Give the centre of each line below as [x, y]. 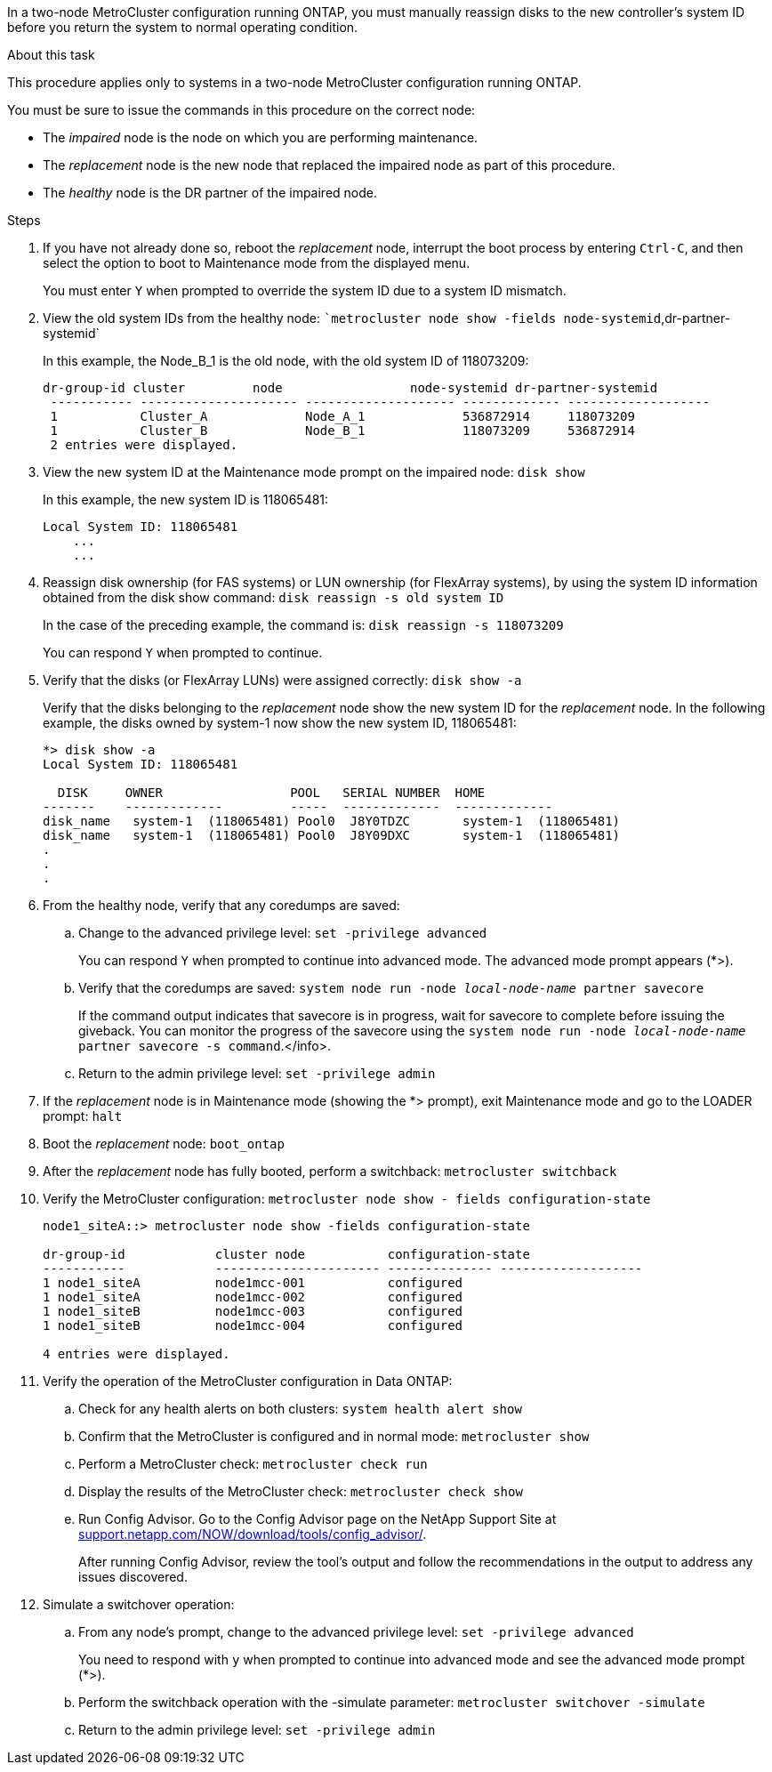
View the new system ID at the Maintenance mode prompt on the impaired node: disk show [314, 472]
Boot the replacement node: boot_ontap [164, 1144]
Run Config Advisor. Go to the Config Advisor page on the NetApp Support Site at [318, 1519]
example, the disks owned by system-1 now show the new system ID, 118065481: [280, 723]
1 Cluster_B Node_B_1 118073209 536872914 [342, 431]
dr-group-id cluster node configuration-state [286, 1254]
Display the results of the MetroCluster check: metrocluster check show [301, 1491]
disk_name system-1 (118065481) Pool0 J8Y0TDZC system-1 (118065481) [332, 821]
